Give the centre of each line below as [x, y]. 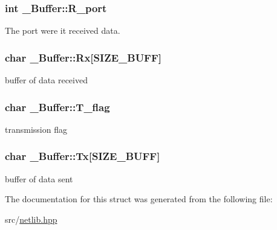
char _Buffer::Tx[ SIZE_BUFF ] [83, 156]
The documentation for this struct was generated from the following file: [139, 199]
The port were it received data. [63, 30]
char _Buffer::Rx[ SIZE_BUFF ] [83, 57]
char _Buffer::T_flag [57, 107]
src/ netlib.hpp [31, 219]
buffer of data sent [39, 178]
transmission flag [36, 129]
